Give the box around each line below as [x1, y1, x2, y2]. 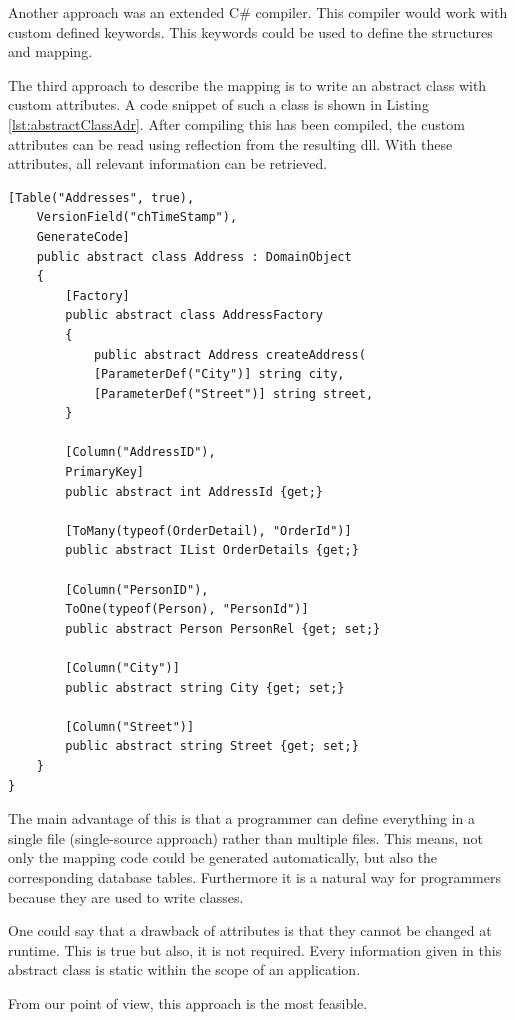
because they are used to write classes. [8, 886, 244, 907]
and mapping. [8, 41, 93, 62]
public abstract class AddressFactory [65, 308, 323, 323]
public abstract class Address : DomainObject [36, 249, 352, 264]
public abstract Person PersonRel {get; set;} [65, 621, 381, 636]
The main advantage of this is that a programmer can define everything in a [8, 808, 475, 829]
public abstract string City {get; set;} [65, 680, 345, 695]
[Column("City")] [65, 661, 180, 675]
